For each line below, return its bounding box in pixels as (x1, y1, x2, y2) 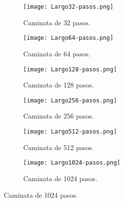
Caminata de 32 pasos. (23, 17, 91, 27)
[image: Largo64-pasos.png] (23, 34, 114, 42)
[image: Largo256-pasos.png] (23, 97, 117, 104)
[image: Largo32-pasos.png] (23, 3, 114, 10)
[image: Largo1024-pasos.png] (23, 159, 121, 167)
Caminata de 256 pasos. (23, 111, 94, 121)
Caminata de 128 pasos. (23, 80, 94, 90)
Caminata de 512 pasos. (23, 142, 94, 152)
